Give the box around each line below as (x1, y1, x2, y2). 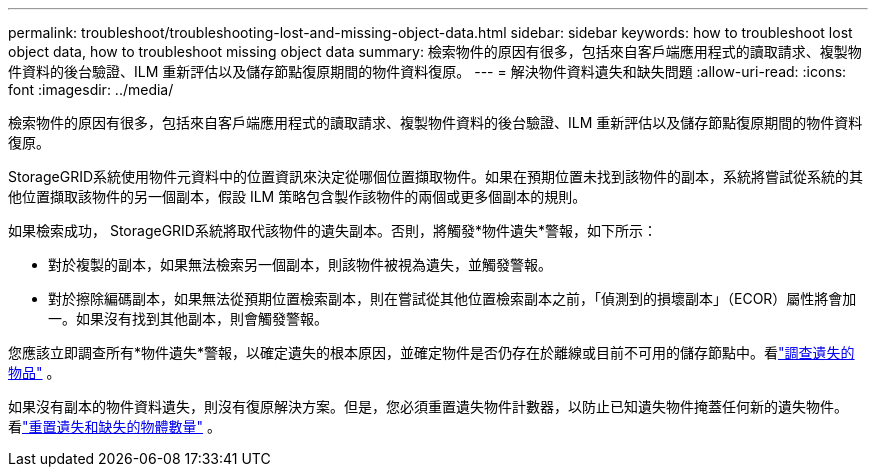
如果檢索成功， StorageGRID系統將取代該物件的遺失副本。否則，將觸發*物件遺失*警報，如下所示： (8, 222, 657, 239)
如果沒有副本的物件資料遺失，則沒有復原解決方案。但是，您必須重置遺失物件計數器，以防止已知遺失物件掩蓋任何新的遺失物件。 (8, 398, 848, 415)
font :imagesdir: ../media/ (8, 81, 174, 98)
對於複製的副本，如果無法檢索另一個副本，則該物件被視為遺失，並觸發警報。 (48, 256, 552, 273)
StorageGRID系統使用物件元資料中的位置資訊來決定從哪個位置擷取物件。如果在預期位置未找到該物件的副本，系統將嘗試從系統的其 (8, 168, 864, 185)
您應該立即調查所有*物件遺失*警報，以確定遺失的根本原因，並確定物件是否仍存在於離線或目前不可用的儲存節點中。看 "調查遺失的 (8, 344, 855, 361)
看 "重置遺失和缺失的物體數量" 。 (8, 418, 221, 435)
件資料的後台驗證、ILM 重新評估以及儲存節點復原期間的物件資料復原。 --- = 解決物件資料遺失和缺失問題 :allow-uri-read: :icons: (8, 63, 847, 80)
